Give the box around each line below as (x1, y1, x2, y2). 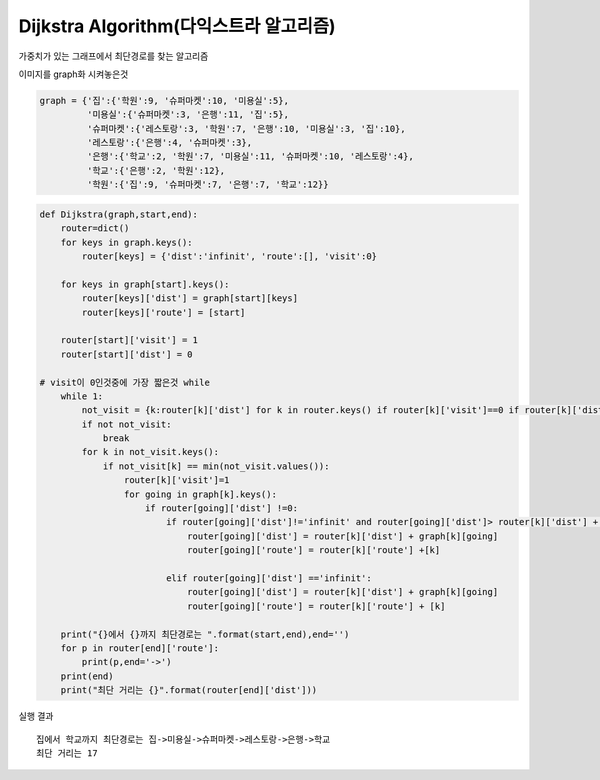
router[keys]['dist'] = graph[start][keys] (81, 293, 299, 304)
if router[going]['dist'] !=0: (145, 503, 299, 514)
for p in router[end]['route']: (60, 642, 220, 654)
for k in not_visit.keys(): (81, 446, 220, 458)
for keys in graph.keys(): (60, 236, 194, 248)
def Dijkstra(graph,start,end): (39, 208, 199, 220)
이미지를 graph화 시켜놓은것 (18, 68, 129, 80)
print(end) (60, 670, 114, 682)
